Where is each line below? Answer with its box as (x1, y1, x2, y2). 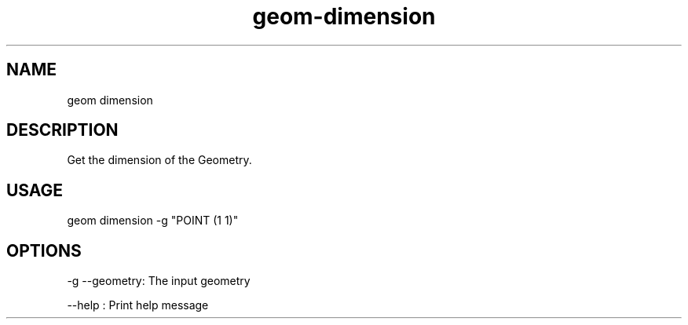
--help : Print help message (67, 298, 209, 312)
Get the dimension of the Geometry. (67, 153, 252, 167)
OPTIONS (6, 240, 82, 261)
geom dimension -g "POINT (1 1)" (67, 214, 239, 228)
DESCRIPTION (6, 120, 119, 141)
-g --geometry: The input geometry (67, 274, 251, 288)
